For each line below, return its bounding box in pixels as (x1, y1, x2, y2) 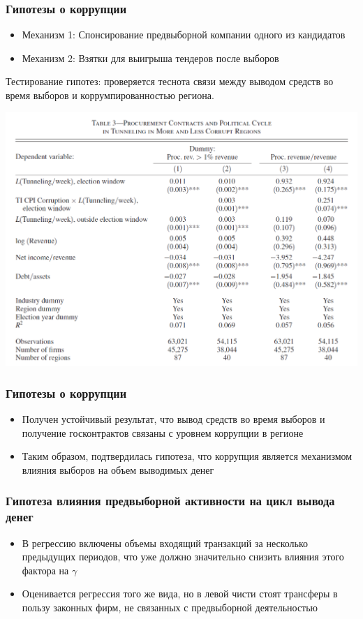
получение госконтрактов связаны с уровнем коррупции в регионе (22, 425, 304, 440)
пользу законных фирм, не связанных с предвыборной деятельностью (22, 600, 318, 615)
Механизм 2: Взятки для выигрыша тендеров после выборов (22, 50, 279, 65)
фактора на (22, 562, 69, 577)
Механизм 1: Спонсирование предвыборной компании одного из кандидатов (22, 27, 346, 42)
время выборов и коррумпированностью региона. (6, 88, 214, 102)
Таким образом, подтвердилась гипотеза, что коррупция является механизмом (22, 449, 353, 463)
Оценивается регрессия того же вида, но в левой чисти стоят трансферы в (22, 586, 338, 601)
